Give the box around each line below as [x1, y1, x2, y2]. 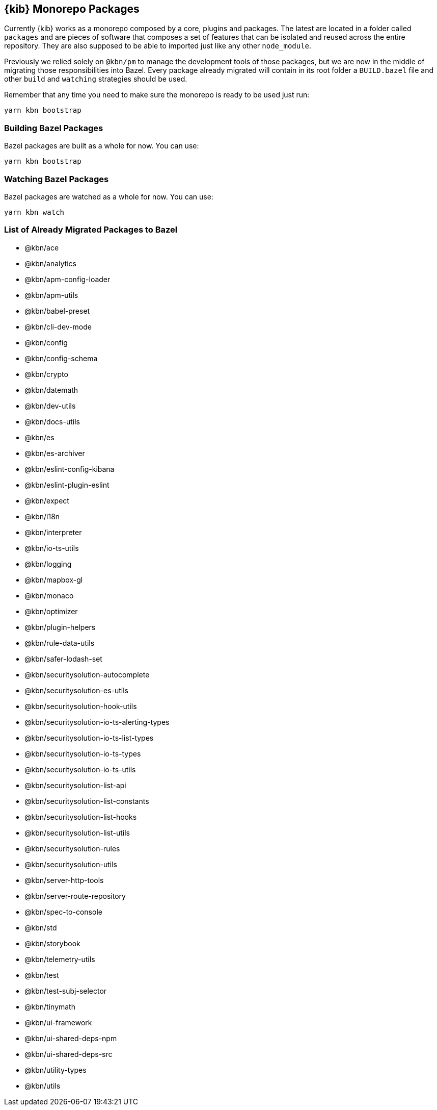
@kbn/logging [24, 559, 72, 568]
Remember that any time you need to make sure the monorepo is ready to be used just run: [4, 90, 310, 99]
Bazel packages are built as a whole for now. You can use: [4, 141, 199, 150]
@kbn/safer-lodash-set [24, 654, 102, 663]
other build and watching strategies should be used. [4, 74, 187, 84]
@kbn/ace [24, 243, 59, 252]
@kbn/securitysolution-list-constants [24, 796, 149, 805]
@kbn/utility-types [24, 1065, 87, 1074]
